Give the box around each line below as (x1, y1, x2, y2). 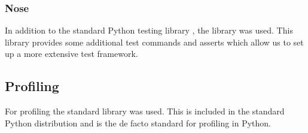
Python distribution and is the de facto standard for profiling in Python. (5, 116, 272, 129)
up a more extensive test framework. (5, 47, 138, 60)
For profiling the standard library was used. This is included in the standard (5, 105, 285, 117)
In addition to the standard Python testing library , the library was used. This (5, 24, 293, 37)
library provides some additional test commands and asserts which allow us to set (5, 35, 304, 48)
